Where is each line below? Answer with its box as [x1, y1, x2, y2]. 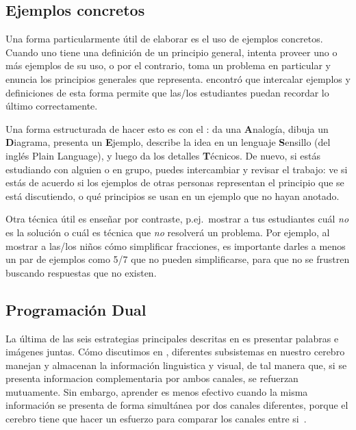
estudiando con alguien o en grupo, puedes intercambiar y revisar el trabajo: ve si [5, 162, 348, 176]
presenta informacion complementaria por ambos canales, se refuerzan [5, 371, 298, 385]
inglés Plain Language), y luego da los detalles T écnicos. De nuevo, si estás [5, 148, 320, 162]
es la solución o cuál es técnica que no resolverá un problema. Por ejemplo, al [5, 225, 330, 239]
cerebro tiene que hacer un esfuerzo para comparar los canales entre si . [5, 412, 307, 426]
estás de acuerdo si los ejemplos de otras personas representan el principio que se [5, 175, 344, 190]
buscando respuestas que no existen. [5, 265, 157, 279]
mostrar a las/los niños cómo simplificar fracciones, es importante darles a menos [5, 238, 346, 253]
